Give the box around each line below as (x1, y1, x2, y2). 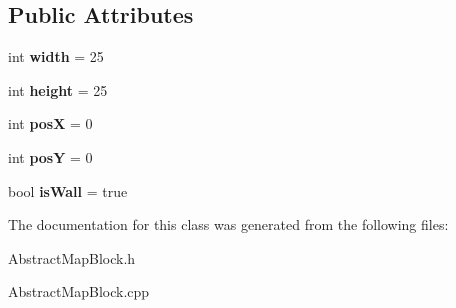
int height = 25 (8, 79, 108, 100)
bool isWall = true (8, 180, 128, 201)
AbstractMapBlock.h (8, 247, 136, 268)
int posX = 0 (8, 113, 93, 134)
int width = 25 (8, 46, 104, 67)
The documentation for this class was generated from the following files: (8, 214, 449, 235)
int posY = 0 (8, 146, 93, 167)
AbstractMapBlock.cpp (8, 281, 150, 302)
